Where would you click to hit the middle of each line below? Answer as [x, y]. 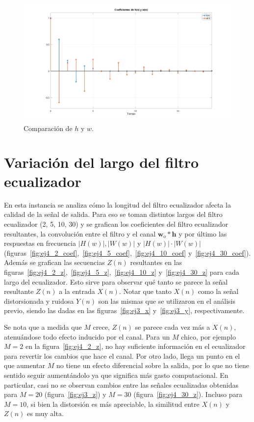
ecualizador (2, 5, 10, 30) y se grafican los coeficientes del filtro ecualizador [116, 224]
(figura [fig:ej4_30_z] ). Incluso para [188, 394]
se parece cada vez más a [173, 327]
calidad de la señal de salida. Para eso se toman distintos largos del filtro [113, 214]
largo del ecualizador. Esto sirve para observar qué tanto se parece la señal [116, 281]
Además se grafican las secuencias [54, 262]
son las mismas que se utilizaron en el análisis [167, 301]
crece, [101, 327]
